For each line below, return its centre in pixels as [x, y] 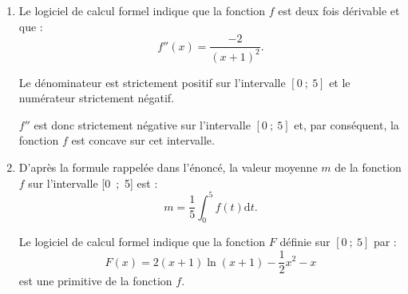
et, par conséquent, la [347, 124]
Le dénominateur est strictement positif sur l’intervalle [152, 82]
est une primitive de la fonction [95, 281]
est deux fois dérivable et [339, 10]
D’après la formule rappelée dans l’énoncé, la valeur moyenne [168, 167]
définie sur [305, 242]
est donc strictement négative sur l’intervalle [142, 124]
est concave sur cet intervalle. [143, 140]
